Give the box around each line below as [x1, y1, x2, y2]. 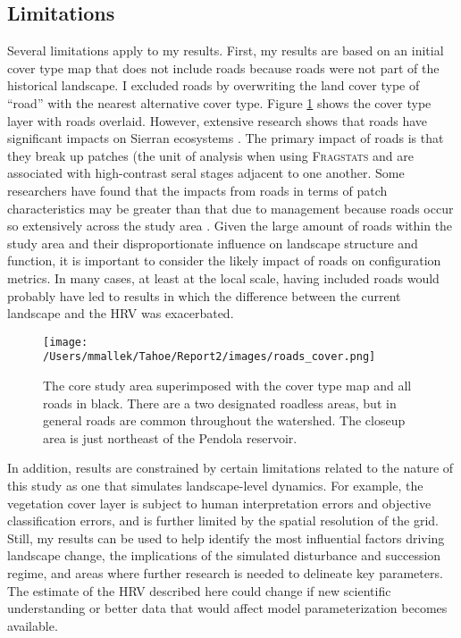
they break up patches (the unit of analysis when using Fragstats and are [7, 146, 415, 164]
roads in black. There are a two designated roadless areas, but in [43, 393, 397, 412]
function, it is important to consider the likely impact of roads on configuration [7, 251, 441, 270]
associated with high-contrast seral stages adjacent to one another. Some [7, 164, 405, 182]
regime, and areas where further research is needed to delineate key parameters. [7, 563, 443, 582]
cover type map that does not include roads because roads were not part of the [7, 58, 440, 77]
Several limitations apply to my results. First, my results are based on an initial [7, 41, 444, 60]
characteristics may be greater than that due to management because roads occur [7, 198, 454, 217]
